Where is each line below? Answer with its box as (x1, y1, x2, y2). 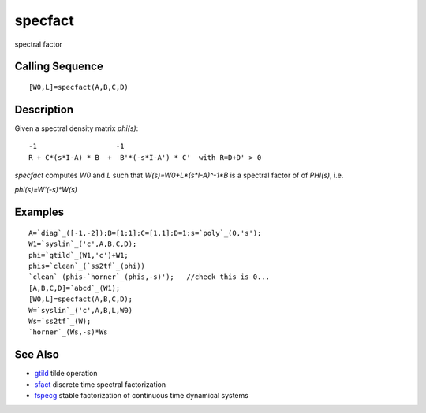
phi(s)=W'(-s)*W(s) (14, 185, 78, 195)
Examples (14, 206, 65, 219)
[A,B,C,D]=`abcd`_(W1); (28, 284, 121, 292)
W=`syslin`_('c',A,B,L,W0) (28, 306, 133, 314)
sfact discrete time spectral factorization (34, 379, 166, 389)
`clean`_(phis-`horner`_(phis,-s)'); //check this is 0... (28, 273, 270, 281)
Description (14, 102, 74, 116)
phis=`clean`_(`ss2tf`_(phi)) (28, 262, 146, 270)
